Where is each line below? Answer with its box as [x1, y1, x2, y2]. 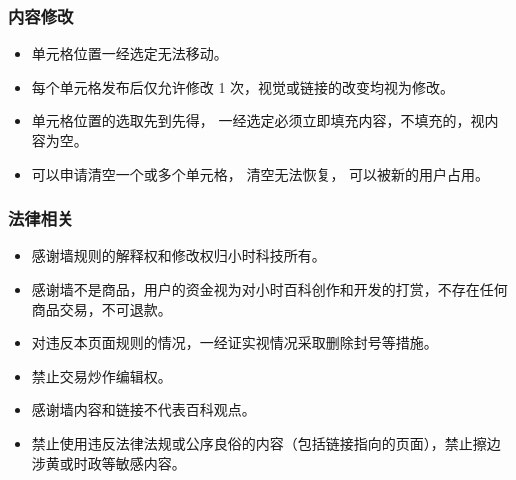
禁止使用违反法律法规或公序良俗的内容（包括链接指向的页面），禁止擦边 [31, 432, 501, 453]
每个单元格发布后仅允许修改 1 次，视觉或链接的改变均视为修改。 [31, 76, 455, 97]
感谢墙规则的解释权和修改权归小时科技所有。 [31, 245, 326, 266]
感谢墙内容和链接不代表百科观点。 [31, 399, 256, 420]
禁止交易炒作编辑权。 [31, 365, 172, 386]
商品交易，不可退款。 [31, 298, 172, 319]
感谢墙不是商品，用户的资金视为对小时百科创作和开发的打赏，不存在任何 [31, 279, 508, 299]
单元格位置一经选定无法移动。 [31, 43, 228, 64]
